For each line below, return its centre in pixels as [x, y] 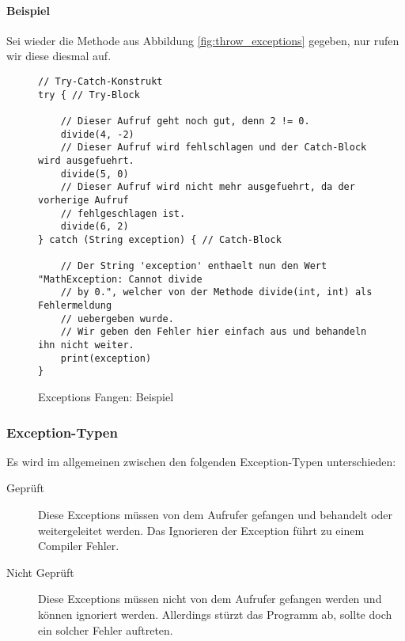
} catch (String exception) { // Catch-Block [160, 239]
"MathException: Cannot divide [120, 279]
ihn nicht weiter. [86, 345]
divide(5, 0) [95, 174]
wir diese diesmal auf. [59, 56]
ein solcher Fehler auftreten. [106, 630]
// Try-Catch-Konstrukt [100, 81]
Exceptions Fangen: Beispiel [106, 397]
